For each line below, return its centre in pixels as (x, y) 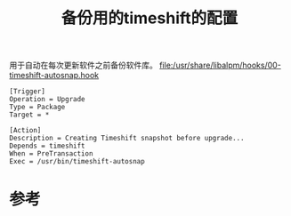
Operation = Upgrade (48, 100)
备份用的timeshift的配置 (150, 18)
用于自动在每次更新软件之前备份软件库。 (83, 65)
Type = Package (37, 108)
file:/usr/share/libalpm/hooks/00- (220, 65)
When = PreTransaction (51, 154)
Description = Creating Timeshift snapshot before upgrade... (127, 139)
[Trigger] (28, 92)
